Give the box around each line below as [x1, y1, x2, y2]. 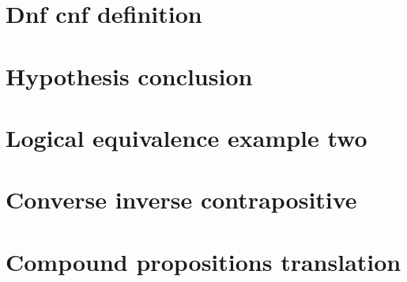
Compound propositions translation [6, 245, 401, 277]
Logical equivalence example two [6, 121, 367, 153]
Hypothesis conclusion [6, 59, 253, 92]
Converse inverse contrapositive [6, 183, 357, 216]
